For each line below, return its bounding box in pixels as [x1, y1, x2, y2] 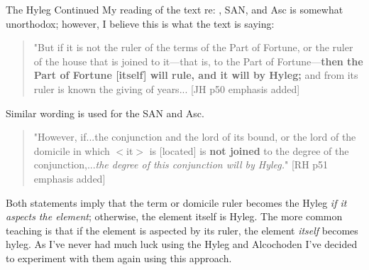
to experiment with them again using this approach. [6, 250, 232, 265]
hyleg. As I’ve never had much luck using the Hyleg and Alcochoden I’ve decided [6, 237, 358, 252]
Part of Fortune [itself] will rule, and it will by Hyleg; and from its [33, 67, 358, 82]
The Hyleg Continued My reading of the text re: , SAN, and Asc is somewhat [6, 2, 343, 16]
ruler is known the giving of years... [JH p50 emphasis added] [33, 81, 300, 96]
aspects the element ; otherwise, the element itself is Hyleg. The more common [6, 209, 343, 224]
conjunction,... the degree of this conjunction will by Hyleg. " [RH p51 [33, 157, 329, 172]
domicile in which [33, 143, 110, 158]
